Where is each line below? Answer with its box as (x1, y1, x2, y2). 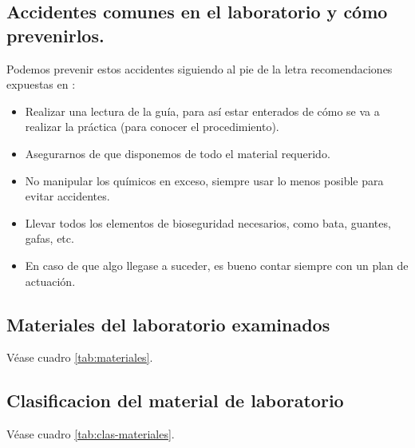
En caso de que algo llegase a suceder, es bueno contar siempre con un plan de (25, 256, 409, 273)
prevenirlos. (6, 22, 105, 47)
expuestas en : (6, 76, 76, 93)
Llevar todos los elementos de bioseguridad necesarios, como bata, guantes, (25, 214, 391, 231)
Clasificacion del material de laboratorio (6, 388, 344, 413)
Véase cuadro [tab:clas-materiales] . (6, 426, 175, 442)
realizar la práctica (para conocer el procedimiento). (25, 118, 279, 135)
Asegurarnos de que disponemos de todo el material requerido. (25, 145, 330, 161)
